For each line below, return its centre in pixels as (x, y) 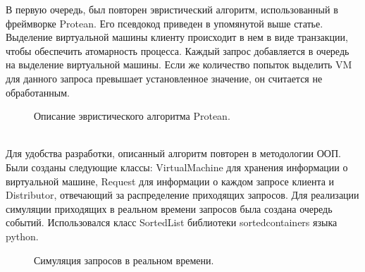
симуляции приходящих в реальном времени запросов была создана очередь (169, 208)
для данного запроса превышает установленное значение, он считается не (164, 78)
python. (22, 236)
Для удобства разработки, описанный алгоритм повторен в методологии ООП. (173, 153)
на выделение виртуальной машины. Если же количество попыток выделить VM (179, 64)
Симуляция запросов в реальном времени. (124, 260)
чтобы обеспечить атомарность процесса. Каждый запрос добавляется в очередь (178, 50)
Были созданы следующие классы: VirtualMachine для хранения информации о (177, 167)
